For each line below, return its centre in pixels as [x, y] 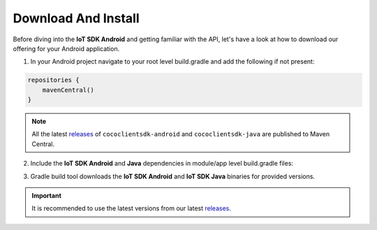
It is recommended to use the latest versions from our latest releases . [132, 208]
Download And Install [76, 18]
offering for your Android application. [66, 48]
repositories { [53, 80]
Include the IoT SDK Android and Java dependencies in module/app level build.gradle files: [162, 164]
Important [47, 196]
